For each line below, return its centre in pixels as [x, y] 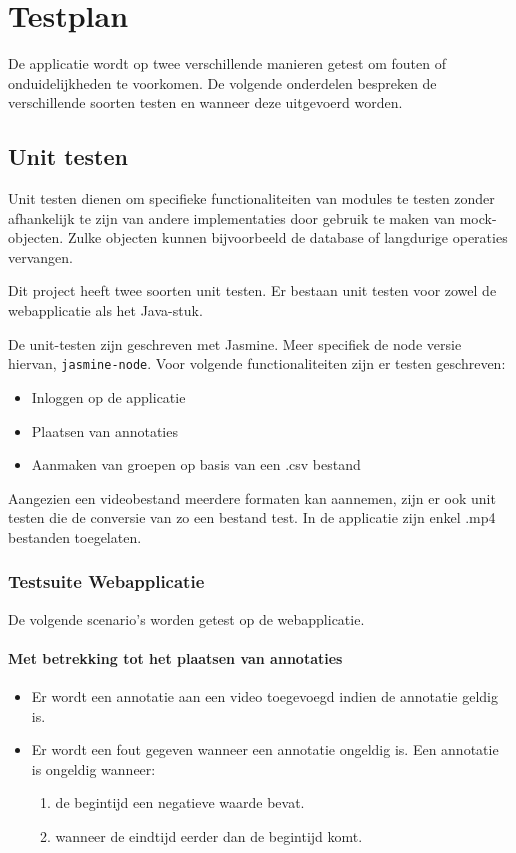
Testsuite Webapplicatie [106, 581]
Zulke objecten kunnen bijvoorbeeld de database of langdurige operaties [287, 237]
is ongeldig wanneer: [93, 768]
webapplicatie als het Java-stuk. [105, 310]
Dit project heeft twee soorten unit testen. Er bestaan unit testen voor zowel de [252, 290]
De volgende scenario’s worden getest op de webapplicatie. [186, 618]
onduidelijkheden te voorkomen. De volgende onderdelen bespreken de [222, 82]
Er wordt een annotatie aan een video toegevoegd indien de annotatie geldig [264, 696]
